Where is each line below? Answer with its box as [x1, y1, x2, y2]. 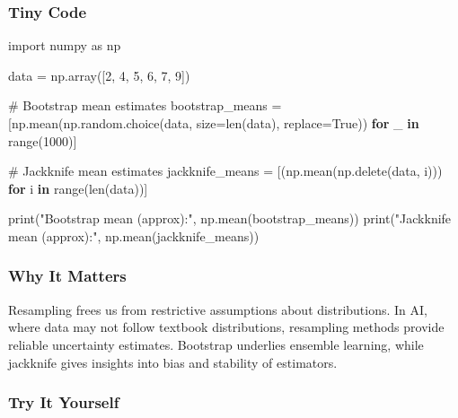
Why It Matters [8, 265, 127, 287]
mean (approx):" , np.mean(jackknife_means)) [8, 226, 260, 245]
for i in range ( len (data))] [8, 179, 148, 197]
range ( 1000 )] [8, 131, 77, 150]
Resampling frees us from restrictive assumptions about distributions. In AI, [8, 300, 427, 318]
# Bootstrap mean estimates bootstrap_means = [8, 96, 282, 115]
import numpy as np [8, 36, 121, 55]
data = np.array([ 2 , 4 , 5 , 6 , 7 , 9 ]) [8, 65, 190, 84]
